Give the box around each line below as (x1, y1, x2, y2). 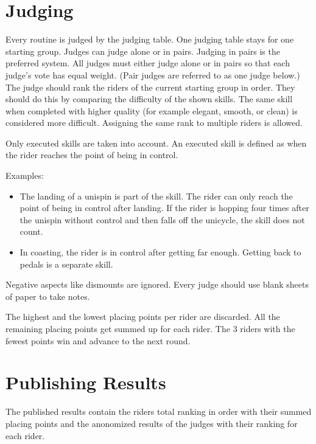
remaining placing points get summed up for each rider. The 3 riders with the (5, 322, 295, 335)
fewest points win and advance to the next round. (5, 334, 191, 347)
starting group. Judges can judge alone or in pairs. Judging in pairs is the (5, 44, 280, 57)
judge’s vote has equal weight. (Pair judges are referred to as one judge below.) (5, 68, 300, 81)
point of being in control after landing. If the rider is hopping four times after (19, 201, 309, 214)
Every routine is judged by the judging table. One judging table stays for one (5, 33, 294, 46)
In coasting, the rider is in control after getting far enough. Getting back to (19, 246, 301, 258)
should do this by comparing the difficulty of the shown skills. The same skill (5, 92, 293, 105)
